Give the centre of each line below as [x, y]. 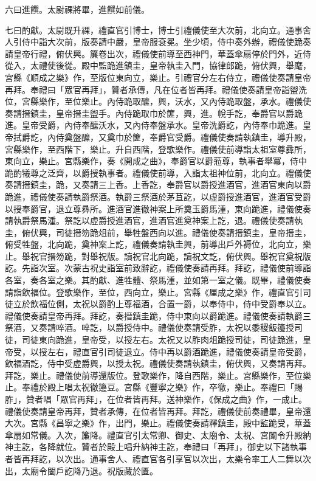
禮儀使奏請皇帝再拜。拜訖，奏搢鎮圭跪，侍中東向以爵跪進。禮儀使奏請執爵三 [158, 315]
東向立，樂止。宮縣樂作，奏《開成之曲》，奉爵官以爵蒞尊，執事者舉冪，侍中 [156, 161]
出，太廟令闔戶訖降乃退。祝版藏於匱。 [81, 470]
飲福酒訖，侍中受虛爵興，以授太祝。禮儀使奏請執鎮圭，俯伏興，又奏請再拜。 [158, 363]
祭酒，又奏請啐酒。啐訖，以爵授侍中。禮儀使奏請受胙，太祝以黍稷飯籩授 [149, 327]
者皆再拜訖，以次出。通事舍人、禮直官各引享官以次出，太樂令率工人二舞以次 [158, 458]
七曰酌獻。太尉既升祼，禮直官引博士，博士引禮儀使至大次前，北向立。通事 [154, 29]
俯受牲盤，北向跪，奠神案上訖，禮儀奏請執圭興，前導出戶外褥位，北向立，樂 [158, 244]
